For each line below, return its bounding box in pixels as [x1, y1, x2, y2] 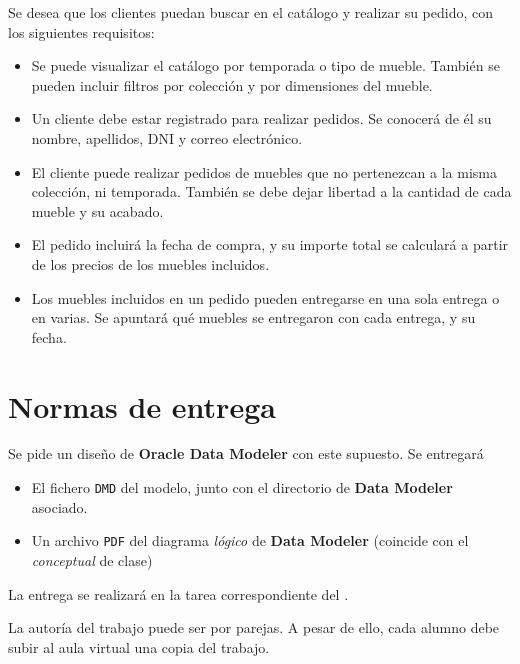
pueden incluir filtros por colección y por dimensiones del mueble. [31, 74, 433, 95]
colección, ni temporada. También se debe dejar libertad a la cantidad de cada [31, 181, 512, 202]
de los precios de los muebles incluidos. [31, 253, 270, 274]
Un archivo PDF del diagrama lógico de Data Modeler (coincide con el [31, 530, 469, 551]
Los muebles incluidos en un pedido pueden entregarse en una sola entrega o [31, 287, 500, 308]
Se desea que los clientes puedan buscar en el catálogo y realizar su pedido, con [8, 2, 494, 22]
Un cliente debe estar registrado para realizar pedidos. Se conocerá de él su [31, 108, 492, 129]
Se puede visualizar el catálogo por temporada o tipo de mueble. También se [31, 55, 500, 76]
